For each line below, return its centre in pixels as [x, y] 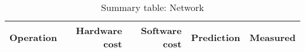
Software [161, 30]
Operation [33, 37]
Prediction [216, 37]
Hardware [99, 30]
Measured [272, 37]
